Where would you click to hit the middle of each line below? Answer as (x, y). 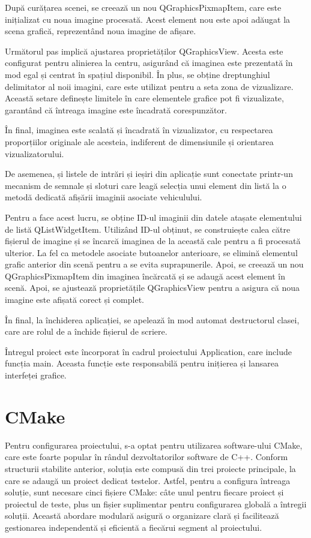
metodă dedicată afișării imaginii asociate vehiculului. (104, 197)
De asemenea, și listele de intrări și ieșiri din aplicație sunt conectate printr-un (149, 174)
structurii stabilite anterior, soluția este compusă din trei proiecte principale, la (150, 468)
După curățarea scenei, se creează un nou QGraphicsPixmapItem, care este (143, 7)
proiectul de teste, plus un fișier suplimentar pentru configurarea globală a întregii (156, 504)
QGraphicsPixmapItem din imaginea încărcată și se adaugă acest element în (145, 276)
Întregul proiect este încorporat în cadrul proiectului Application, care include (148, 351)
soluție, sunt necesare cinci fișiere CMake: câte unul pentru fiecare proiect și (144, 492)
